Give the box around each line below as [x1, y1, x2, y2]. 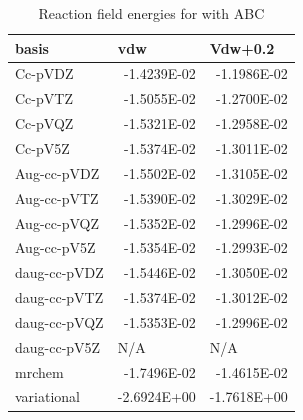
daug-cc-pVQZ [15, 311, 104, 332]
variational [15, 386, 81, 407]
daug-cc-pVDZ [15, 262, 104, 283]
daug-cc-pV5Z [15, 336, 101, 357]
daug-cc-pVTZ [15, 287, 104, 308]
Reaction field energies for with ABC [38, 3, 265, 23]
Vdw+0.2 [209, 37, 275, 58]
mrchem [15, 361, 64, 382]
